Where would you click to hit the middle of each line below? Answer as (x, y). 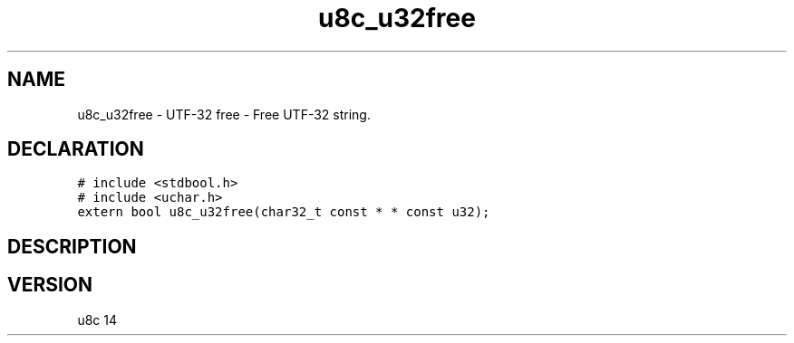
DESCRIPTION (72, 246)
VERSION (50, 285)
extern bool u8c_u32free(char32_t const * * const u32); (284, 212)
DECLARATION (76, 149)
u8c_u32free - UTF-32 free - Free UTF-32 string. (224, 114)
